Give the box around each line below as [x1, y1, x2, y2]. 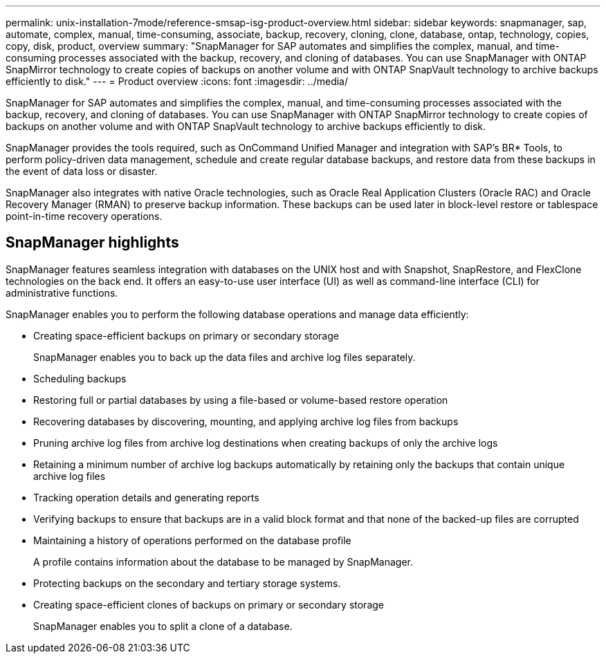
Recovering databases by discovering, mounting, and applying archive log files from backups [33, 415, 459, 427]
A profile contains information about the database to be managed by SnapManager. [33, 555, 414, 568]
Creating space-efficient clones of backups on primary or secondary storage [33, 598, 384, 611]
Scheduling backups [33, 372, 127, 384]
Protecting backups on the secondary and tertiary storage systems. [33, 577, 341, 589]
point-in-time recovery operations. [6, 210, 163, 222]
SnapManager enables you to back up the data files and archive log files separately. [33, 351, 416, 363]
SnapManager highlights [6, 234, 179, 252]
